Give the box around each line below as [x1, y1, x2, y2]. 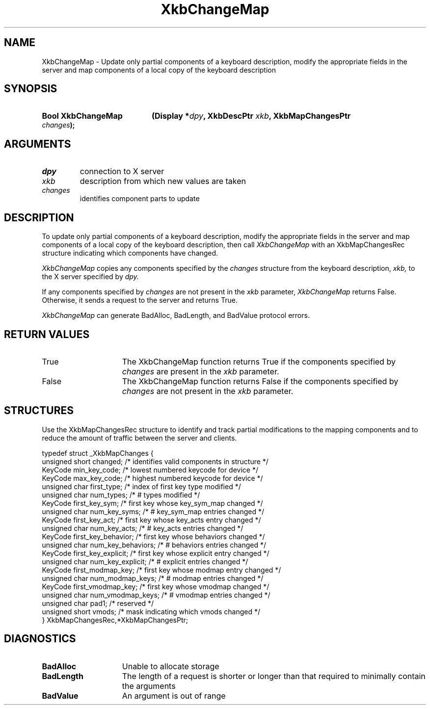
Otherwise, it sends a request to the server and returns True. [42, 296, 238, 305]
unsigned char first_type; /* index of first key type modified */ [42, 482, 241, 491]
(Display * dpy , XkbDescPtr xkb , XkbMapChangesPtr [151, 111, 351, 121]
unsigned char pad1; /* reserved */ [42, 599, 154, 607]
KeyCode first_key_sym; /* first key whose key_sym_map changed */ [42, 499, 263, 507]
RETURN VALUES [4, 328, 90, 341]
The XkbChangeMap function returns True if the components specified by [122, 356, 396, 367]
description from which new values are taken [80, 176, 246, 186]
